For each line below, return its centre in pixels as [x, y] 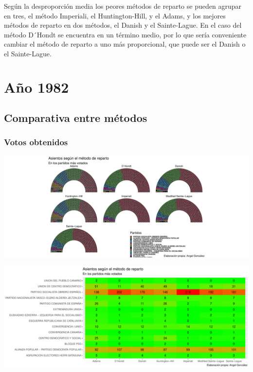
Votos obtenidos [36, 142]
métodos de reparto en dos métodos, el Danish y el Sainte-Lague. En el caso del [123, 25]
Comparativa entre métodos [76, 118]
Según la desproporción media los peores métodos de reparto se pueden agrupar [123, 6]
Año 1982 [36, 87]
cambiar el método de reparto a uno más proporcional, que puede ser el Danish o [125, 44]
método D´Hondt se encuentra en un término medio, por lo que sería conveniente [125, 34]
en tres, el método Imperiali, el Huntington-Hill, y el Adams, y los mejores [115, 15]
